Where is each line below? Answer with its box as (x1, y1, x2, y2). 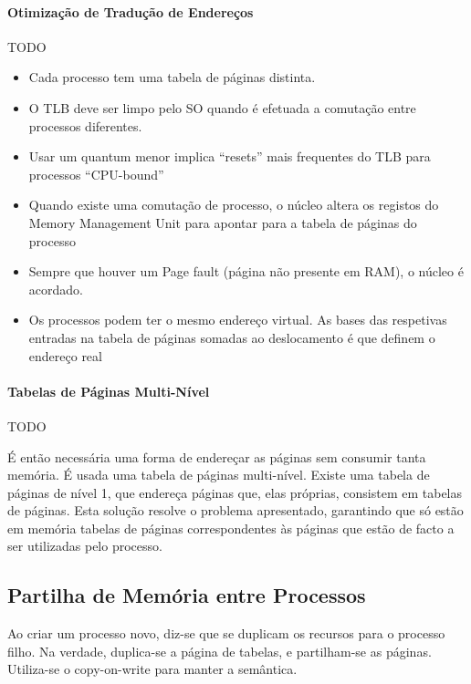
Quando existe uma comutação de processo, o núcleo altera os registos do (28, 195, 439, 214)
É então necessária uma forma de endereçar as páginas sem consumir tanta (7, 447, 426, 466)
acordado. (28, 279, 83, 298)
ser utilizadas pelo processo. (7, 536, 162, 555)
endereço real (28, 346, 102, 365)
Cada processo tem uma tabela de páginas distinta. (28, 67, 316, 87)
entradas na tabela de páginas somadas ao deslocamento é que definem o (28, 327, 435, 347)
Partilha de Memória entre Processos (7, 581, 366, 609)
